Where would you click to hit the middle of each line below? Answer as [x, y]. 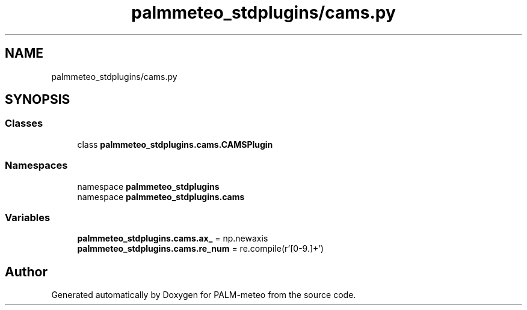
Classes [24, 123]
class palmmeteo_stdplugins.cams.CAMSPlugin [175, 144]
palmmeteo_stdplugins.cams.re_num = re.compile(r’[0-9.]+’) [201, 249]
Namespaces [36, 166]
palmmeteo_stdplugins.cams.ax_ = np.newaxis [173, 239]
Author [26, 272]
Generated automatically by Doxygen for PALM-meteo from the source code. [204, 295]
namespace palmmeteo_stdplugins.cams [161, 196]
